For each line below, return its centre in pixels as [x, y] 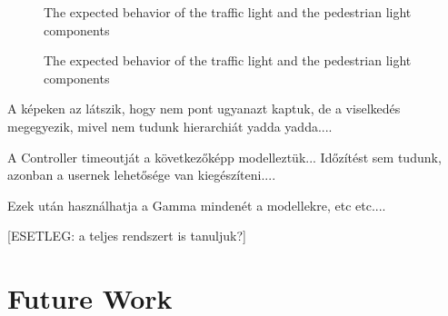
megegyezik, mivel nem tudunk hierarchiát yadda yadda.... [170, 126]
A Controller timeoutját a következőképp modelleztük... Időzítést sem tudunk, [224, 157]
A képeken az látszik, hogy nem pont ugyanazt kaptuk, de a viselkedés [204, 109]
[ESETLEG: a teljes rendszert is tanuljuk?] [127, 236]
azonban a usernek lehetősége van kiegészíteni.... [142, 175]
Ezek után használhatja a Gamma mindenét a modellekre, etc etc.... [197, 205]
